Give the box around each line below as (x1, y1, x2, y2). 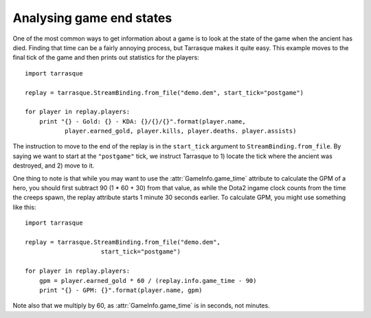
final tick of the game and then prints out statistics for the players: (12, 54, 199, 62)
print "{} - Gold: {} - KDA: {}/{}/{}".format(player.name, (38, 117, 247, 125)
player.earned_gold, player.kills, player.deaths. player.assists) (64, 127, 297, 135)
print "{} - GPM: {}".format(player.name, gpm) (38, 286, 203, 294)
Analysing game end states (12, 10, 172, 25)
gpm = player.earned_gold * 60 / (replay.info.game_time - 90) (38, 277, 257, 284)
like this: (12, 203, 36, 211)
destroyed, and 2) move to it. (12, 161, 95, 170)
